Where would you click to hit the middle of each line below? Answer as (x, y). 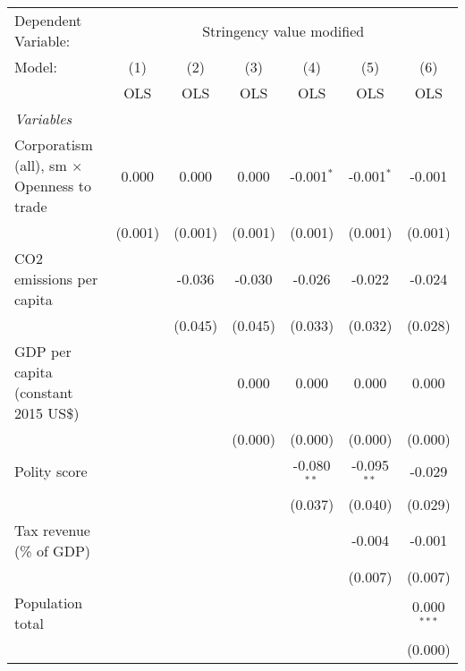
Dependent (48, 20)
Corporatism (54, 144)
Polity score (51, 471)
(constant (44, 392)
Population (49, 602)
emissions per (56, 279)
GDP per (43, 351)
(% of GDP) (53, 550)
